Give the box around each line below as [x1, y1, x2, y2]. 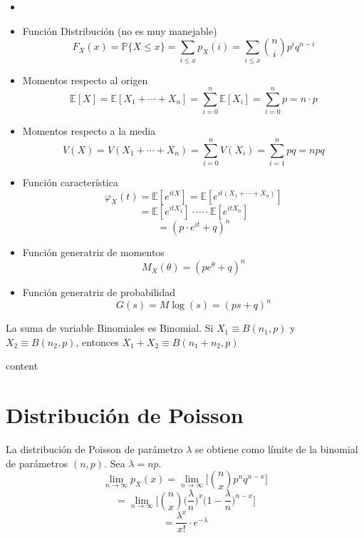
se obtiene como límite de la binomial [194, 442, 358, 457]
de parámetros [6, 455, 68, 470]
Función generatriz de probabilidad [22, 285, 176, 300]
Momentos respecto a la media [22, 123, 156, 138]
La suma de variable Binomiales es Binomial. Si [6, 320, 214, 335]
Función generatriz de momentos [22, 245, 165, 260]
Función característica [22, 174, 118, 189]
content [6, 358, 38, 373]
